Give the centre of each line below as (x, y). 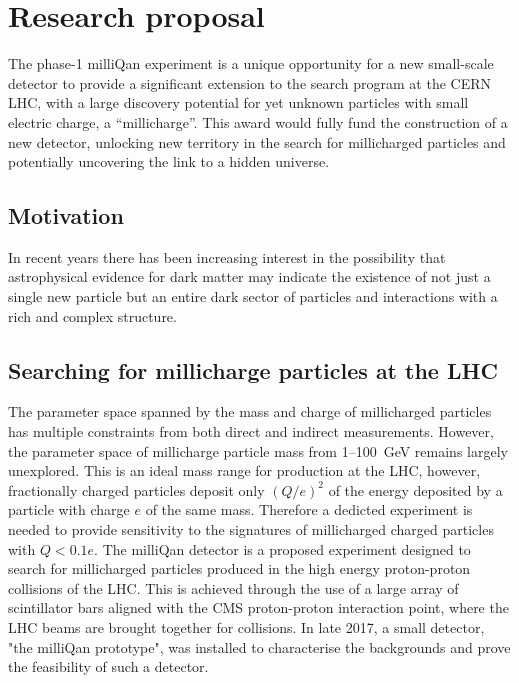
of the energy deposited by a (415, 489)
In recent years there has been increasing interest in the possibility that (227, 256)
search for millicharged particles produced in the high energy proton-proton (239, 568)
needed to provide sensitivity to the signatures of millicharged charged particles (251, 529)
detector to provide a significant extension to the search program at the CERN (250, 82)
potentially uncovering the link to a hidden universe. (169, 161)
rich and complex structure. (92, 315)
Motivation (66, 215)
